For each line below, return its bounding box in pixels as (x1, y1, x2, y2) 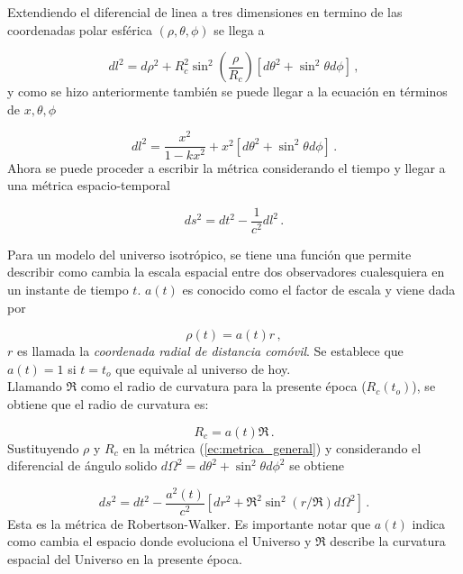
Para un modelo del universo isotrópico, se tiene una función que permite (7, 244, 412, 263)
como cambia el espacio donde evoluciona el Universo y (7, 532, 312, 551)
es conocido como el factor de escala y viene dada (182, 279, 456, 298)
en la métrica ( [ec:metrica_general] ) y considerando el (123, 438, 422, 457)
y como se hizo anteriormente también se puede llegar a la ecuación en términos (7, 82, 448, 101)
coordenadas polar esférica (7, 20, 152, 39)
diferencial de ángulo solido (7, 456, 158, 475)
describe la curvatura (330, 532, 446, 551)
